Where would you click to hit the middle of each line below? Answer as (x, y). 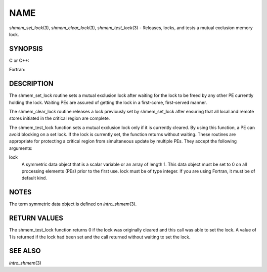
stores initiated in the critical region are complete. (60, 118)
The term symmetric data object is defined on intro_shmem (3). (73, 204)
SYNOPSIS (26, 49)
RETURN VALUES (36, 218)
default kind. (34, 178)
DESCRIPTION (31, 84)
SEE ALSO (25, 251)
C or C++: (19, 60)
